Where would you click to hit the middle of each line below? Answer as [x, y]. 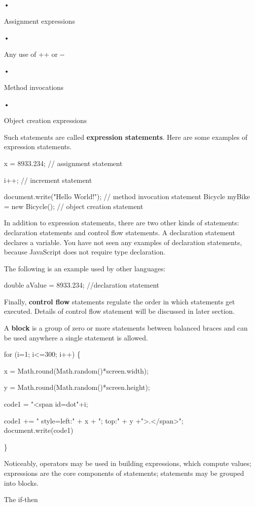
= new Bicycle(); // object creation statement [74, 206]
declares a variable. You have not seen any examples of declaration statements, [123, 242]
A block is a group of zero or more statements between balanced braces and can [126, 328]
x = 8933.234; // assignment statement [63, 163]
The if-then [21, 499]
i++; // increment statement [48, 180]
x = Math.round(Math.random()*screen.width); [76, 370]
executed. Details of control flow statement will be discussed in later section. [119, 311]
